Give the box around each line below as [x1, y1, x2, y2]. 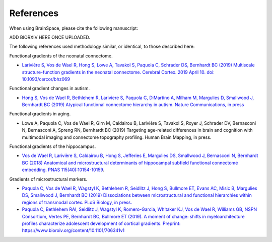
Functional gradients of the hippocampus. [9, 143, 96, 149]
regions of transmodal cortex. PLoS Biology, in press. [22, 199, 132, 205]
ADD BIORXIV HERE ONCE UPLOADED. [9, 34, 91, 40]
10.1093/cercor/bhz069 [22, 76, 71, 82]
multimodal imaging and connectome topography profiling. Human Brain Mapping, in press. [22, 134, 212, 140]
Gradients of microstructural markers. [9, 176, 88, 182]
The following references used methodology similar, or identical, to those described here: [9, 43, 195, 50]
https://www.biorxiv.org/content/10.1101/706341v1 [22, 227, 125, 233]
